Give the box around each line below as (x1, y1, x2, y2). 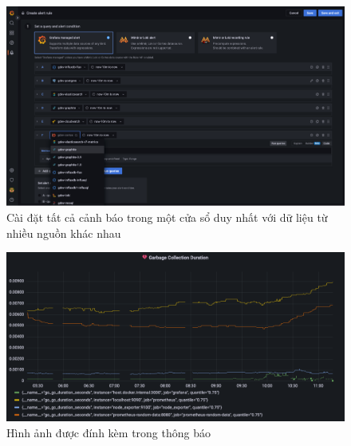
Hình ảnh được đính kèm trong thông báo (6, 424, 211, 440)
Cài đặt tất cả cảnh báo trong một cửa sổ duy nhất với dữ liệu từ (6, 208, 328, 225)
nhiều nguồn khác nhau (6, 224, 121, 241)
